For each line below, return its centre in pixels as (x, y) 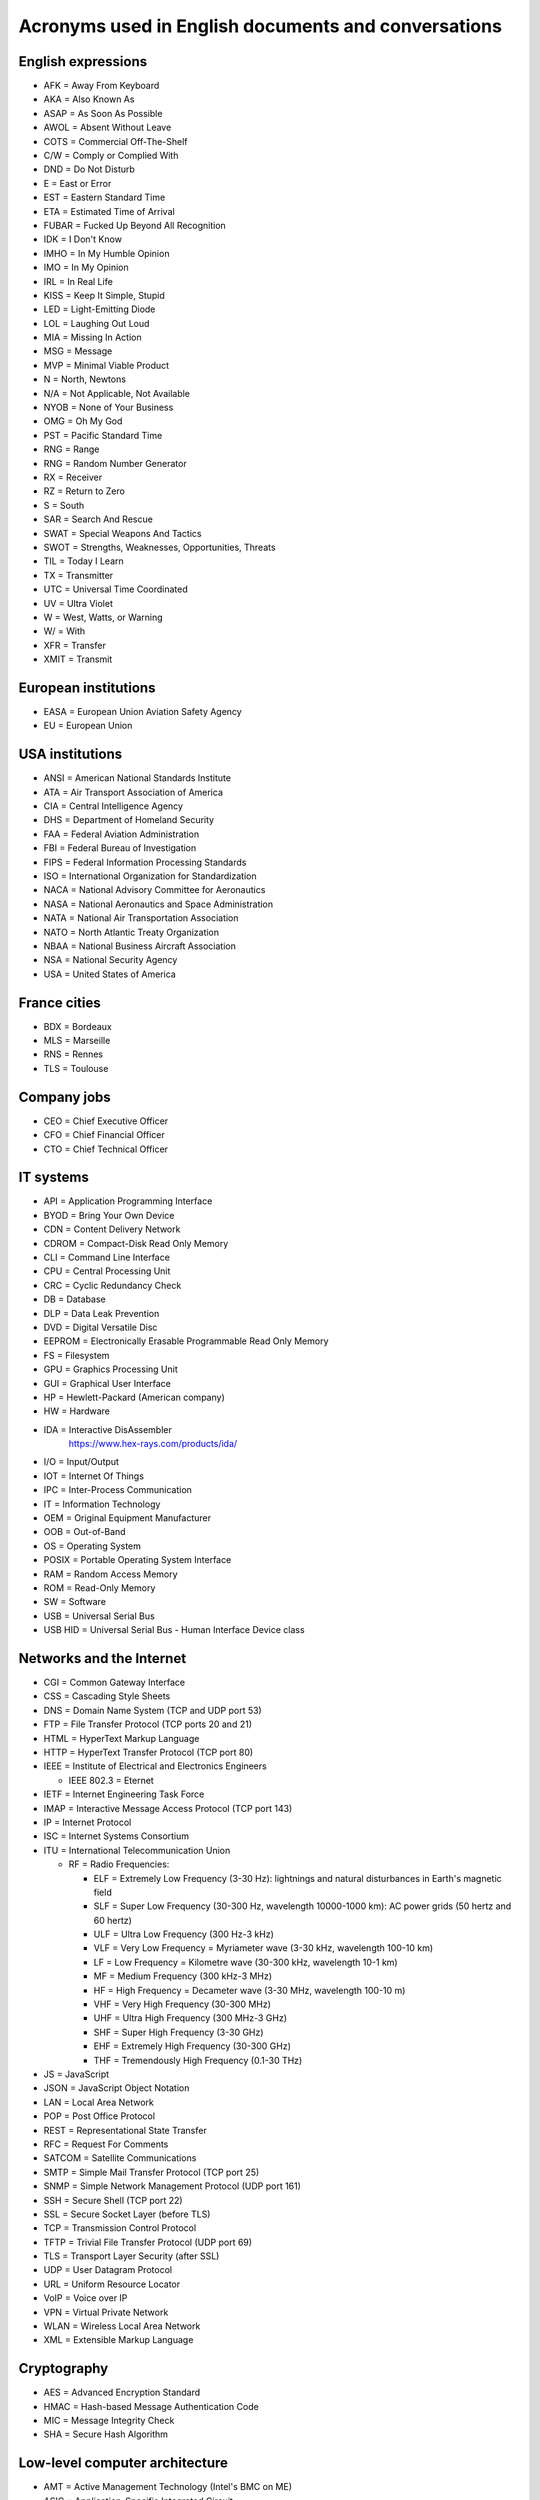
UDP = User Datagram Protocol (108, 2270)
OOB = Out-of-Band (84, 1532)
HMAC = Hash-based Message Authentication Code (151, 2406)
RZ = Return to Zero (84, 491)
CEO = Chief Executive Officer (106, 1121)
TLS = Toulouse (76, 1068)
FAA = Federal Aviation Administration (121, 834)
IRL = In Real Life (78, 281)
